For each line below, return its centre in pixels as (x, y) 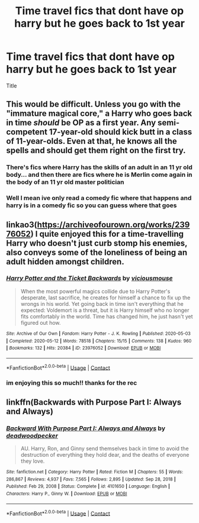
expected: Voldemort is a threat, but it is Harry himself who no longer (105, 310)
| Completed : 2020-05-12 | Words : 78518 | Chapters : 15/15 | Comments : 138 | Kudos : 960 (99, 341)
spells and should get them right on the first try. (96, 151)
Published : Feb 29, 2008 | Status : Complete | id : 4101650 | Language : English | (88, 486)
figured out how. (41, 322)
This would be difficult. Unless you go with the (93, 104)
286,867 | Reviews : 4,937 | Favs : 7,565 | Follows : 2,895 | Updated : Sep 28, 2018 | (91, 479)
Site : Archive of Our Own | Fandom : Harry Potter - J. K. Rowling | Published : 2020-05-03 (99, 333)
